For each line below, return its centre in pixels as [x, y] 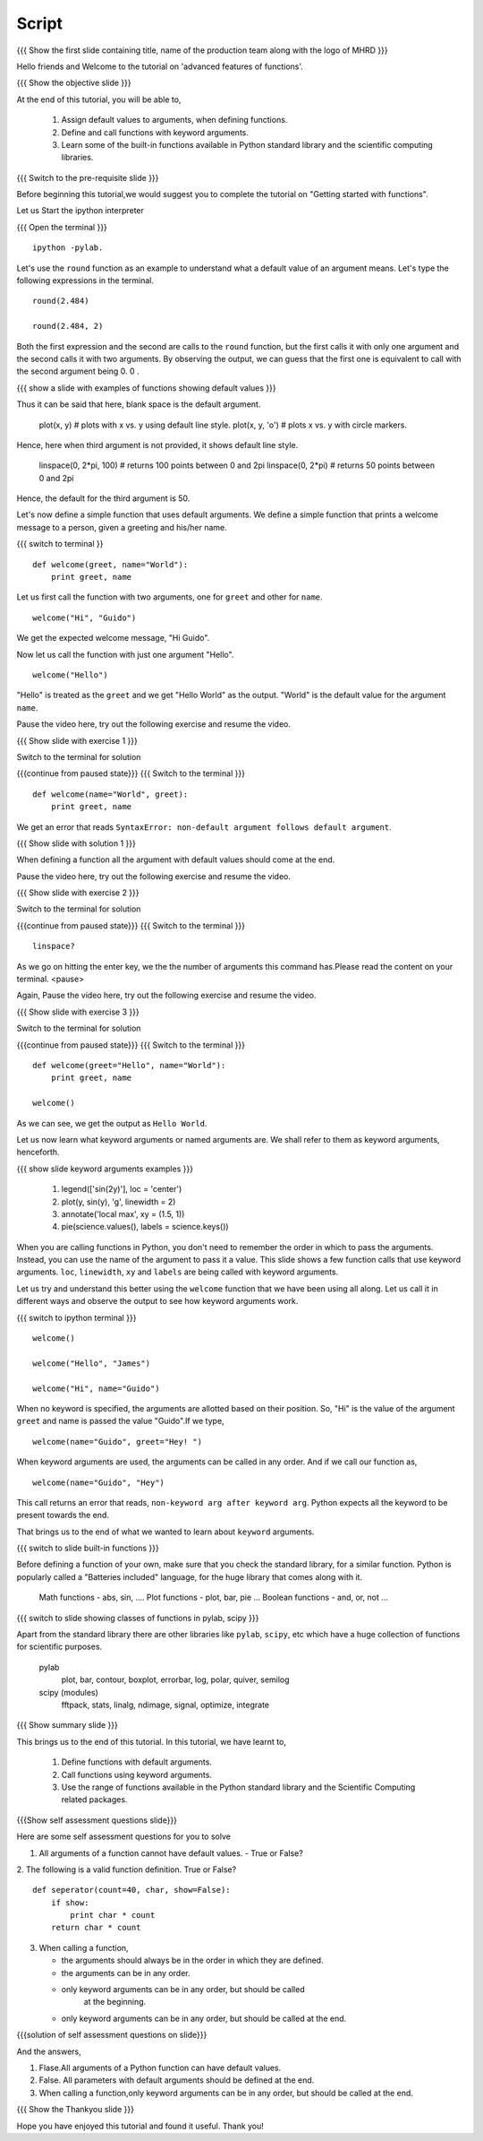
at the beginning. [115, 2002]
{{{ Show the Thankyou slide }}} [75, 2110]
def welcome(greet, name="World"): [110, 564]
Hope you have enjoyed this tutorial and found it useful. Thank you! [140, 2126]
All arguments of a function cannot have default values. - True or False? [171, 1853]
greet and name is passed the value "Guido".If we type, [120, 1421]
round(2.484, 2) [68, 326]
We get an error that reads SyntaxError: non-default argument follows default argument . [204, 827]
